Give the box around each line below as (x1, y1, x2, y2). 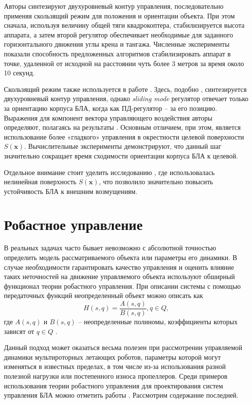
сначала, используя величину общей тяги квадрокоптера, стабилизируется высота (4, 20, 245, 30)
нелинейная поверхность (4, 176, 76, 187)
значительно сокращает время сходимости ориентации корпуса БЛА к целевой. (4, 150, 238, 160)
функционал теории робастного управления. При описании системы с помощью (4, 280, 241, 291)
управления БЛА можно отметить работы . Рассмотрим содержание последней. (4, 390, 238, 400)
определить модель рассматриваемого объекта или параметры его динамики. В (4, 252, 237, 262)
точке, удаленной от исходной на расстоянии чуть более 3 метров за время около (4, 58, 244, 68)
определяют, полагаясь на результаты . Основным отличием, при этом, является (4, 122, 241, 132)
